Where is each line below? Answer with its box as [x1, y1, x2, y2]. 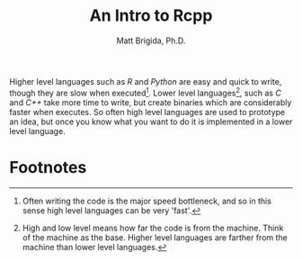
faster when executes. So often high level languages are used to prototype [9, 106, 286, 117]
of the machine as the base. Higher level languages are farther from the [22, 231, 288, 243]
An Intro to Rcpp [89, 5, 213, 26]
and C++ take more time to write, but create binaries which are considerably [9, 96, 292, 108]
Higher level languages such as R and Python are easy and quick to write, [9, 76, 282, 86]
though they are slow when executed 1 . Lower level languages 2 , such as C [9, 85, 281, 98]
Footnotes [9, 157, 87, 177]
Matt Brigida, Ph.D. [116, 35, 186, 46]
